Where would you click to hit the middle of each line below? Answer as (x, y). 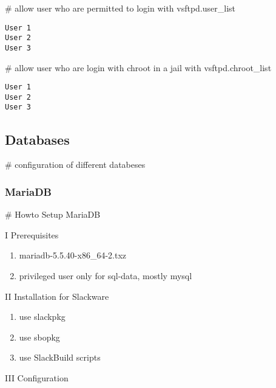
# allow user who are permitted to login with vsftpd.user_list (120, 8)
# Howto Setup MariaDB (53, 214)
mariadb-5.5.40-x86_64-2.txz (73, 255)
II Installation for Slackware (57, 296)
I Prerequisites (32, 234)
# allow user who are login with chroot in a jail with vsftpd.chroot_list (138, 67)
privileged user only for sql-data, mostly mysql (106, 275)
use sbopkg (39, 337)
